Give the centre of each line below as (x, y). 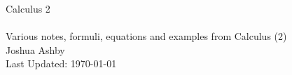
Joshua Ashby (35, 49)
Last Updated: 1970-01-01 (61, 63)
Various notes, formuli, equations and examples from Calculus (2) (146, 36)
